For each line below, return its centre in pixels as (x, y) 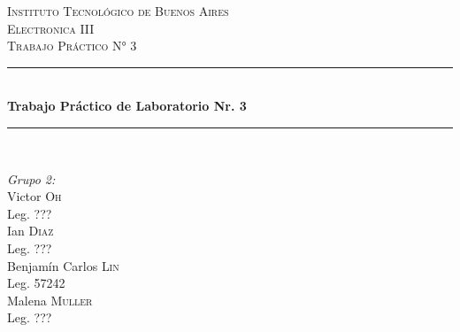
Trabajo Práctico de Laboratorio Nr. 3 (127, 106)
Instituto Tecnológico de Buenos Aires (118, 11)
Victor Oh (34, 196)
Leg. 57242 (36, 283)
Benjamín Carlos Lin (63, 265)
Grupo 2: (31, 178)
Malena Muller (50, 300)
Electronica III (51, 28)
